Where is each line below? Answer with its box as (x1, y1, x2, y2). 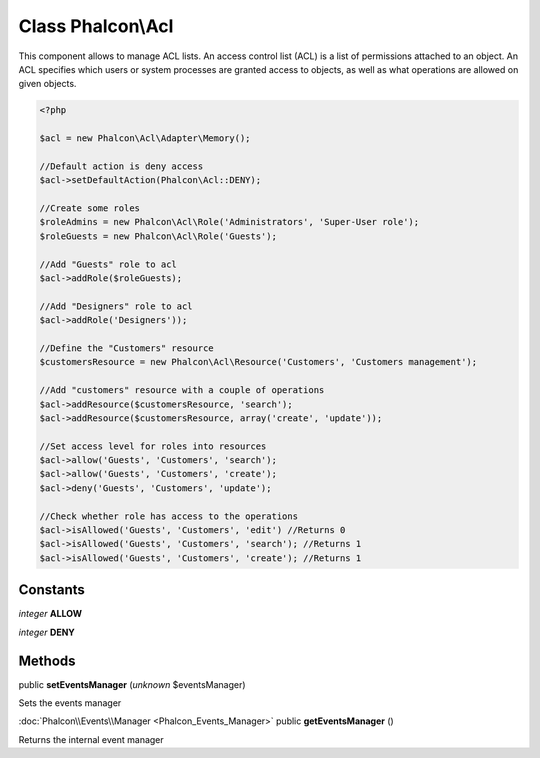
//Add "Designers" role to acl (39, 300, 194, 312)
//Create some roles (39, 203, 140, 214)
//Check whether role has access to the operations (39, 510, 299, 522)
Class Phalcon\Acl (18, 15, 174, 37)
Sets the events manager (18, 697, 122, 709)
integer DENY (18, 626, 75, 638)
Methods (18, 652, 76, 669)
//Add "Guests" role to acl (39, 258, 177, 270)
